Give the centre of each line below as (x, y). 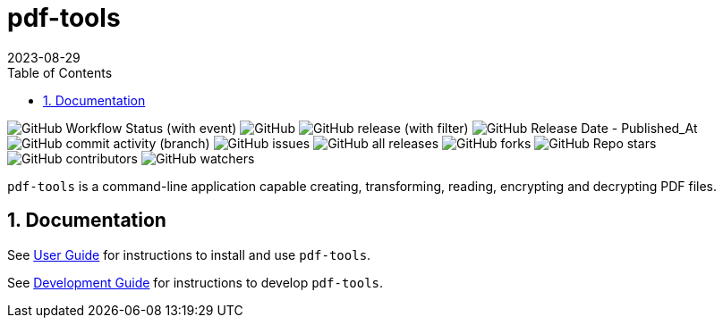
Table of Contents (60, 72)
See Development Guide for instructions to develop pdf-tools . (196, 282)
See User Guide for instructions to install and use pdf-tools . (189, 254)
